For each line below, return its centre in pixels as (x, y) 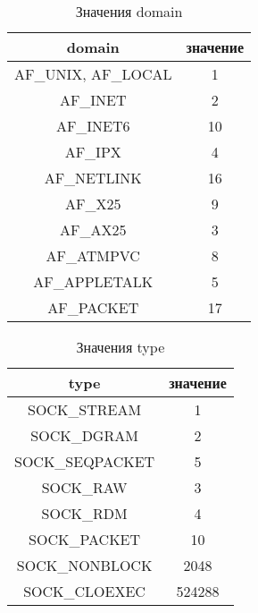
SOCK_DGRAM (84, 435)
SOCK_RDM (84, 513)
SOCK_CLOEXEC (84, 591)
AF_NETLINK (93, 178)
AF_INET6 (93, 126)
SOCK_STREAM (85, 409)
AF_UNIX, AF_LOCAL (93, 74)
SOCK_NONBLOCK (84, 565)
